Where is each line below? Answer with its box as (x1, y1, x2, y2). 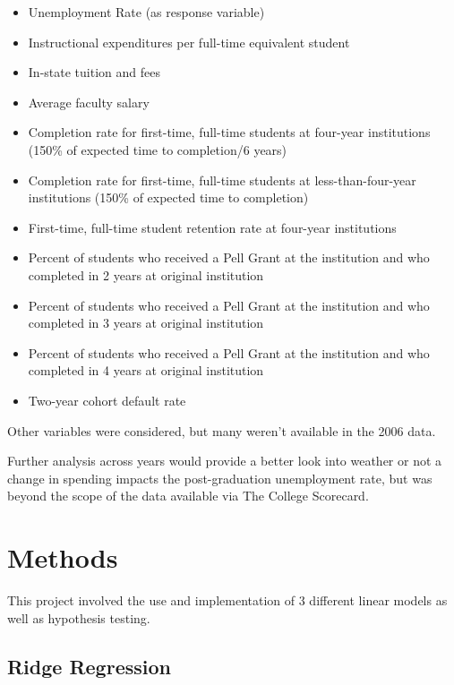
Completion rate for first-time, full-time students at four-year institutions (28, 123, 431, 141)
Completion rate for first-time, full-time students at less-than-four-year (28, 170, 416, 189)
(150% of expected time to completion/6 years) (28, 140, 287, 158)
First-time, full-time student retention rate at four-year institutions (28, 218, 397, 236)
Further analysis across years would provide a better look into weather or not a (7, 451, 442, 470)
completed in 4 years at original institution (28, 361, 264, 380)
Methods (7, 539, 118, 576)
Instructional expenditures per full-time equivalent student (28, 32, 350, 51)
